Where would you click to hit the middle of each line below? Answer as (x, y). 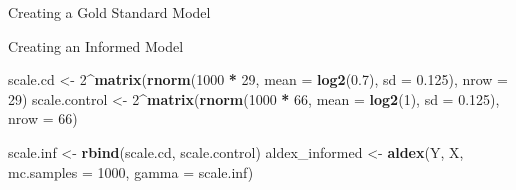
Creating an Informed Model (96, 45)
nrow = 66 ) (43, 118)
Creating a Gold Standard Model (109, 12)
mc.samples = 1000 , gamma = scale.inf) (131, 171)
